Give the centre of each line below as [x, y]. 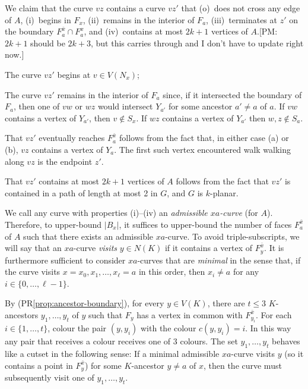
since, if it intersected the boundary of [232, 94]
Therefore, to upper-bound [53, 224]
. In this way [268, 328]
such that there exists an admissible [88, 236]
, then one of [36, 106]
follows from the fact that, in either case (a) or [204, 138]
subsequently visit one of [50, 377]
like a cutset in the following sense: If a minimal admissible [112, 354]
